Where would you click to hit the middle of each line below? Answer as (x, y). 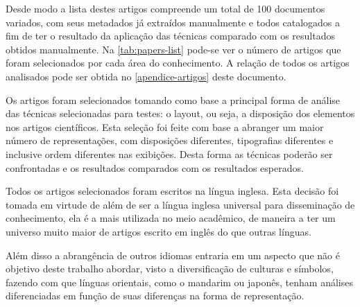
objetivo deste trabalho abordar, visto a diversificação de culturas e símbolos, (170, 269)
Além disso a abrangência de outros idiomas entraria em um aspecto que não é (173, 255)
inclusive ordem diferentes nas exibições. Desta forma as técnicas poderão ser (169, 153)
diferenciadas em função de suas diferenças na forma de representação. (155, 296)
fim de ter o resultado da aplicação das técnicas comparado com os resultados (171, 36)
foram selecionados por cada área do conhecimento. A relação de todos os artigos (178, 63)
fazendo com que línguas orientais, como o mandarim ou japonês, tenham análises (179, 282)
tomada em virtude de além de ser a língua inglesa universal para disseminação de (180, 204)
